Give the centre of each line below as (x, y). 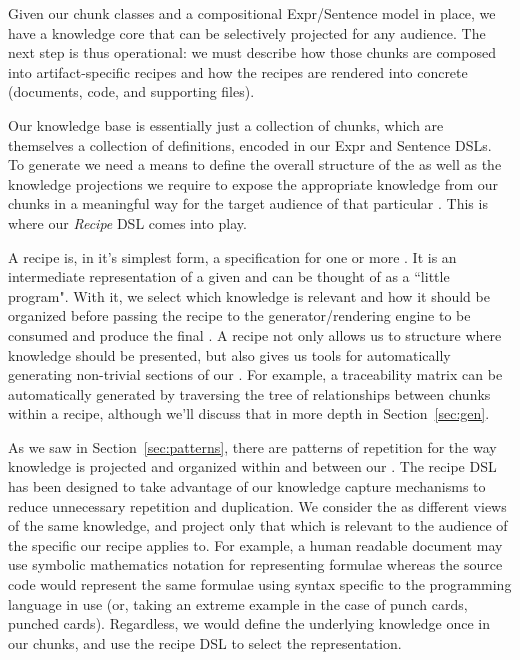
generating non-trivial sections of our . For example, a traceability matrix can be (255, 374)
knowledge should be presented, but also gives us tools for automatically (229, 354)
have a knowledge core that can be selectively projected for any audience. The (247, 32)
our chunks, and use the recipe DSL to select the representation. (205, 642)
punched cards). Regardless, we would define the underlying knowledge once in (249, 623)
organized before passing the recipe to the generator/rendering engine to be (239, 315)
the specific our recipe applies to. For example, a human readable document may (255, 544)
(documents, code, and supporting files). (131, 91)
